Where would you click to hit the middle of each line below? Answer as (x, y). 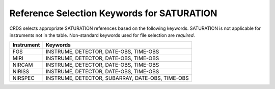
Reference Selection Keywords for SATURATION (113, 13)
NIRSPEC (24, 78)
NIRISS (21, 72)
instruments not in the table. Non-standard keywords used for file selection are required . (102, 35)
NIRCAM (23, 65)
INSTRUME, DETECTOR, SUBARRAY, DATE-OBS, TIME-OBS (117, 78)
